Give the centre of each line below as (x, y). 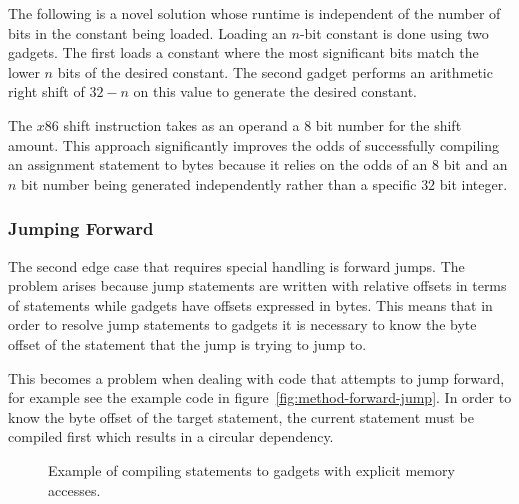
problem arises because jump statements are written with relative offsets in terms (257, 285)
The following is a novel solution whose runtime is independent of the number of (254, 13)
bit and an (475, 164)
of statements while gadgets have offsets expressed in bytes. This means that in (250, 304)
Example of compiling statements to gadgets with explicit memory (251, 469)
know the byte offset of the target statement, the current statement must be (241, 416)
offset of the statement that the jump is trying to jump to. (187, 343)
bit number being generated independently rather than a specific (219, 183)
